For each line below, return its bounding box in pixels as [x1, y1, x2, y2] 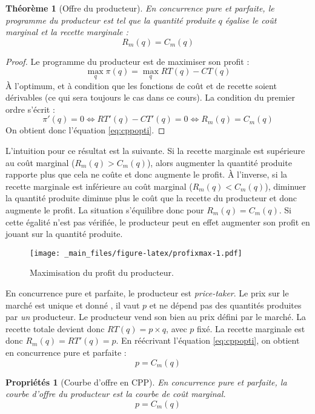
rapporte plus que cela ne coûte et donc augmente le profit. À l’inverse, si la [5, 168, 288, 181]
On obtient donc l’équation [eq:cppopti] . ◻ [5, 124, 165, 136]
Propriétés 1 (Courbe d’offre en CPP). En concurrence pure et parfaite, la [5, 375, 287, 388]
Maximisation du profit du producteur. [30, 266, 174, 279]
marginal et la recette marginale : [5, 25, 128, 38]
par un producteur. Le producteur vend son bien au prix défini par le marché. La [5, 310, 307, 323]
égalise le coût [225, 13, 277, 26]
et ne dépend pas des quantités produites [149, 298, 302, 311]
